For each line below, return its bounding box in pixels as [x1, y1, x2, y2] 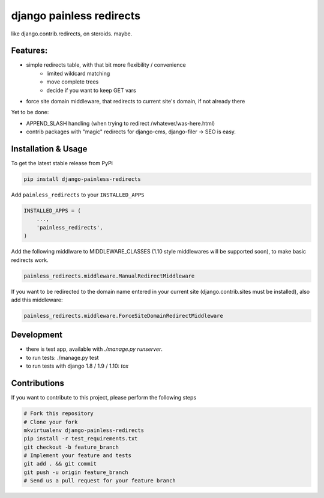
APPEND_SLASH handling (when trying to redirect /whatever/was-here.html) [26, 120, 215, 127]
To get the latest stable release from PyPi [11, 160, 113, 167]
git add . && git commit [23, 460, 97, 467]
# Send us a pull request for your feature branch [23, 478, 176, 484]
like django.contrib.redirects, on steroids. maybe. [11, 30, 133, 37]
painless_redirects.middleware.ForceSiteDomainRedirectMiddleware [23, 312, 223, 319]
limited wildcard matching [46, 70, 110, 77]
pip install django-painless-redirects [23, 176, 141, 183]
